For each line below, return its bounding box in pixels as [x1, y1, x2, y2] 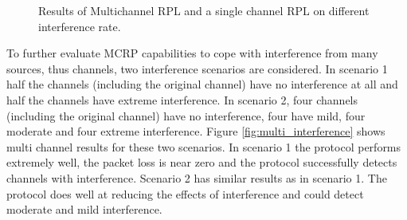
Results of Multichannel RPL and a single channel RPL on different [38, 2, 370, 18]
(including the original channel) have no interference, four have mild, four [6, 107, 366, 124]
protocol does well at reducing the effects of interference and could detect [6, 185, 364, 202]
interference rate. [38, 18, 121, 34]
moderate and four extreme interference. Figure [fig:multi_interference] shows [6, 123, 385, 139]
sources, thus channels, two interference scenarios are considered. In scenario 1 [6, 60, 388, 77]
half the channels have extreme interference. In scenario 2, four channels [6, 91, 358, 108]
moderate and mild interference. [6, 201, 162, 218]
